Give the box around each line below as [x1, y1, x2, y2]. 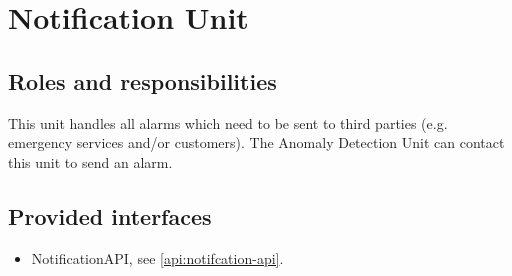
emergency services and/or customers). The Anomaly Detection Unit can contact [8, 132, 505, 153]
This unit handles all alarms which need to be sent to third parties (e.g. [8, 112, 448, 133]
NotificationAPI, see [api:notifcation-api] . [31, 247, 284, 268]
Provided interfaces [8, 200, 212, 231]
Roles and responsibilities [8, 65, 277, 96]
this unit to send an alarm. [8, 151, 173, 172]
